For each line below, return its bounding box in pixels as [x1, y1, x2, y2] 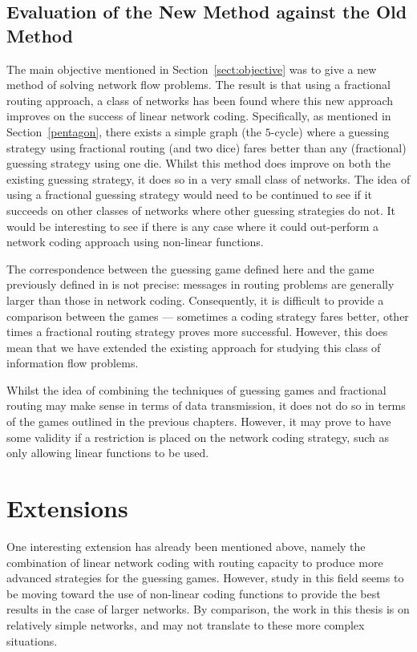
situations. [6, 632, 58, 649]
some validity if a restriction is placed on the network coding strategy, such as [6, 428, 389, 445]
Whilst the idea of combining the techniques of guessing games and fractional [6, 381, 387, 398]
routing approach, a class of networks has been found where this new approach [6, 91, 394, 108]
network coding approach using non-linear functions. [6, 233, 264, 250]
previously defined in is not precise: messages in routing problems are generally [6, 276, 395, 293]
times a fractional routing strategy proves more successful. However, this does [6, 323, 388, 340]
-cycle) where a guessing [270, 123, 390, 140]
